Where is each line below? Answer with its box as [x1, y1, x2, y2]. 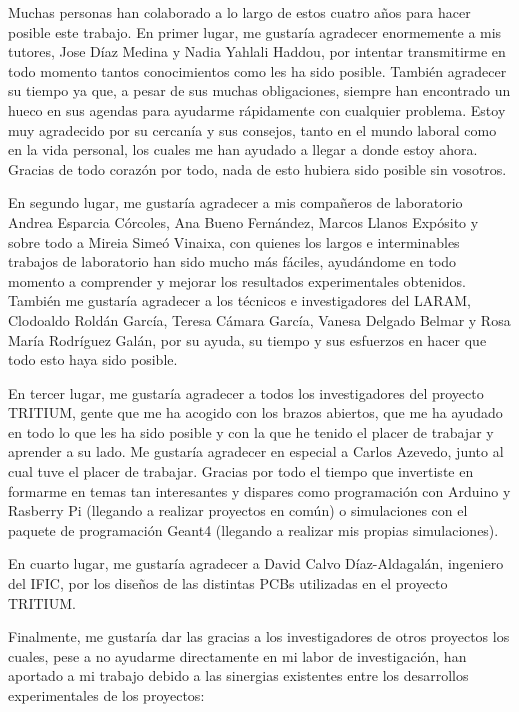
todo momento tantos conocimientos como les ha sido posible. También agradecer [8, 60, 507, 81]
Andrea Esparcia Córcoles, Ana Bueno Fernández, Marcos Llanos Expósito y [8, 211, 479, 232]
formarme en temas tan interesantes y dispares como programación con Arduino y [8, 480, 511, 501]
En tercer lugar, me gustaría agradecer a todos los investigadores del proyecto [8, 382, 484, 403]
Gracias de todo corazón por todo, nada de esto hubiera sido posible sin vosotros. [8, 158, 507, 179]
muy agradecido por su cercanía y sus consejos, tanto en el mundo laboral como [8, 119, 497, 140]
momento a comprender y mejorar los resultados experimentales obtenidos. [8, 270, 466, 291]
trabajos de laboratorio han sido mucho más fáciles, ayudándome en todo [8, 251, 457, 272]
